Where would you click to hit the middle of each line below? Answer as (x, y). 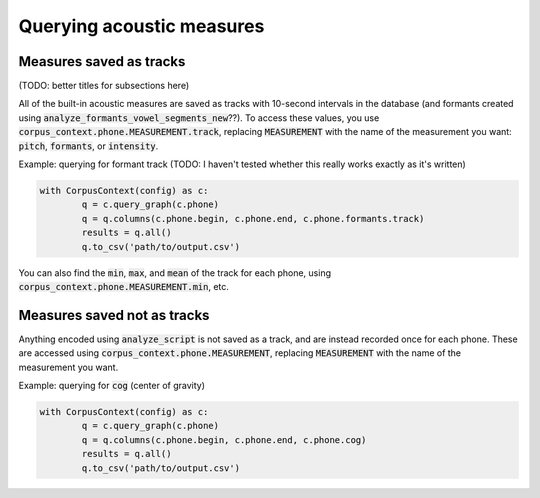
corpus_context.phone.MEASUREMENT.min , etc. (124, 286)
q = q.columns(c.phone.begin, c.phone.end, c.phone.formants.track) (253, 218)
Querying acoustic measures (141, 26)
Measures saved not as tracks (114, 315)
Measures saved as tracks (102, 61)
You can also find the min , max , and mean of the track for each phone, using (175, 272)
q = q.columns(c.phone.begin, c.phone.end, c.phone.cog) (224, 439)
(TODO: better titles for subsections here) (104, 86)
